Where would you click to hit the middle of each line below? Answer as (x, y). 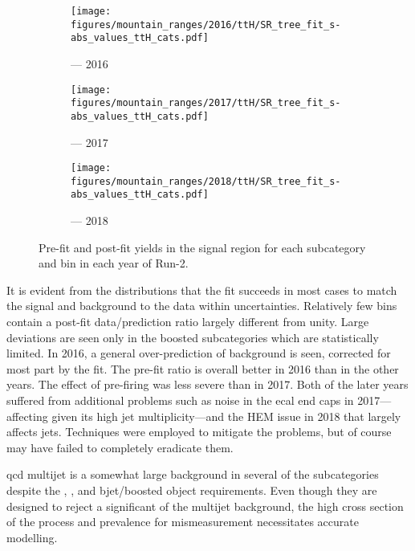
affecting (27, 416)
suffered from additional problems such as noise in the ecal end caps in (180, 400)
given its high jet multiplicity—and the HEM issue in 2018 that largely (226, 416)
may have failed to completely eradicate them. (120, 447)
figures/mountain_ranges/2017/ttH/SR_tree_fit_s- (206, 103)
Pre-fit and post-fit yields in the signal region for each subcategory (202, 247)
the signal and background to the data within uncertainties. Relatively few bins (202, 306)
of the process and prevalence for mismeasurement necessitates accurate (183, 522)
